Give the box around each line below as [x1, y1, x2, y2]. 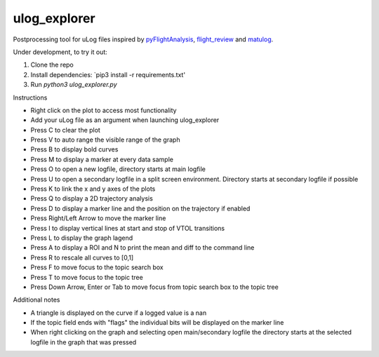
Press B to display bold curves [30, 145, 119, 154]
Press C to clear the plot [30, 126, 101, 134]
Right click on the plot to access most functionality [30, 106, 177, 114]
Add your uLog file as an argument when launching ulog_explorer [30, 116, 220, 124]
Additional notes [13, 295, 60, 304]
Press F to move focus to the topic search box [30, 263, 164, 271]
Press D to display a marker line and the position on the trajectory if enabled [30, 204, 251, 213]
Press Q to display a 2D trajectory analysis [30, 194, 154, 203]
